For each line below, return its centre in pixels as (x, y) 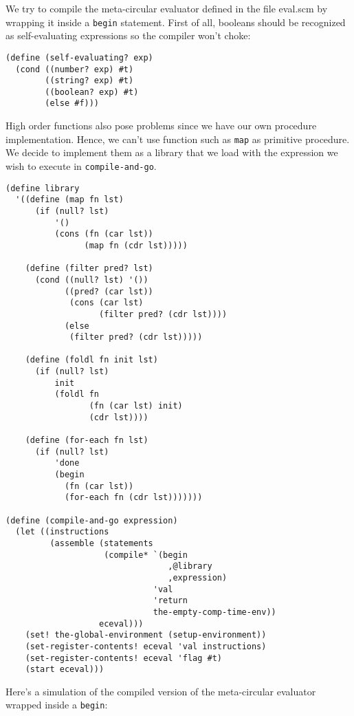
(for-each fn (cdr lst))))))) (133, 498)
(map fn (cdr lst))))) (136, 245)
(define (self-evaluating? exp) (79, 57)
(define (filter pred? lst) (89, 269)
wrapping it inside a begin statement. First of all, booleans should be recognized (176, 22)
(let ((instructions (62, 532)
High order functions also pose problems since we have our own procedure (161, 126)
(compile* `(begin (146, 555)
